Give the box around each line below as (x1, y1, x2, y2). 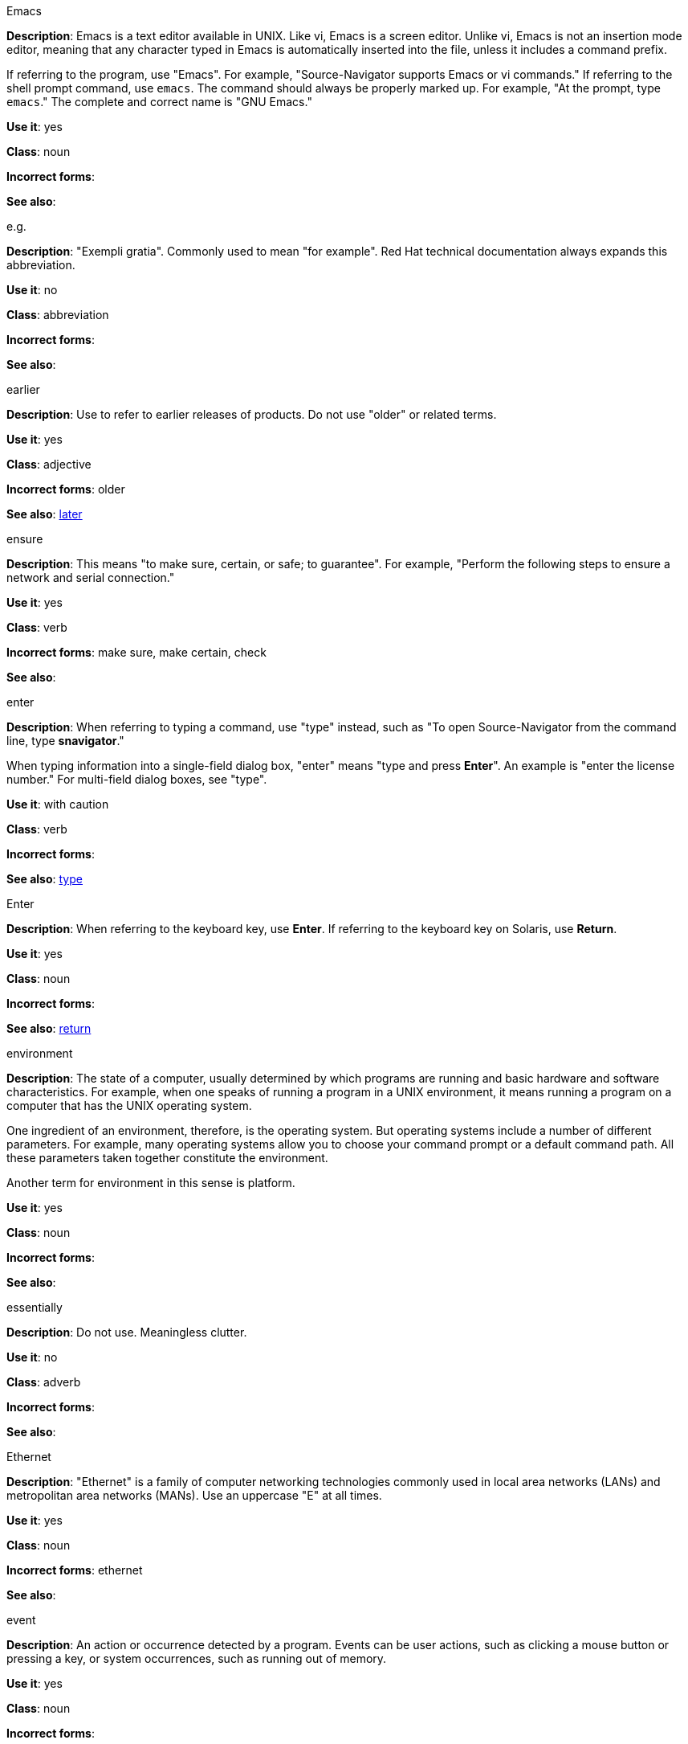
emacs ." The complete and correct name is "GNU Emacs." (6, 95, 312, 108)
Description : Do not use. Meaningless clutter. (6, 1325, 247, 1339)
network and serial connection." (6, 571, 175, 584)
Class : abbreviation (6, 308, 109, 321)
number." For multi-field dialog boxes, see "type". (6, 772, 267, 786)
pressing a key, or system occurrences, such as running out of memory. (6, 1652, 387, 1665)
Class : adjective (6, 457, 92, 471)
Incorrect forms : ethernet (6, 1563, 143, 1577)
